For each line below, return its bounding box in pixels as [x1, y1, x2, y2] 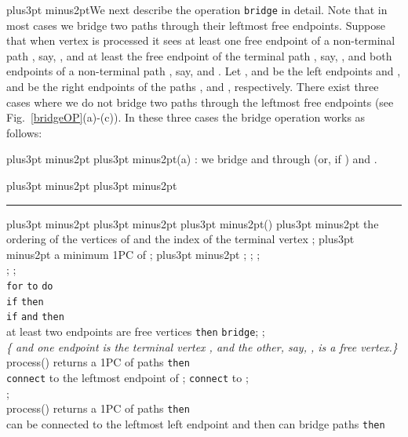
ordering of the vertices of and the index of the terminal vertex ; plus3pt [6, 231, 355, 247]
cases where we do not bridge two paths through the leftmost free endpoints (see [6, 93, 394, 110]
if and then [6, 311, 64, 323]
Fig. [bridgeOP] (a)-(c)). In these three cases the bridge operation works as [6, 109, 366, 126]
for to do [6, 280, 53, 292]
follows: [6, 124, 42, 140]
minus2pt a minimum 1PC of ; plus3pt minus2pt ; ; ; [6, 246, 260, 262]
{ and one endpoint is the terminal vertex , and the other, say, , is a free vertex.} [6, 338, 398, 355]
